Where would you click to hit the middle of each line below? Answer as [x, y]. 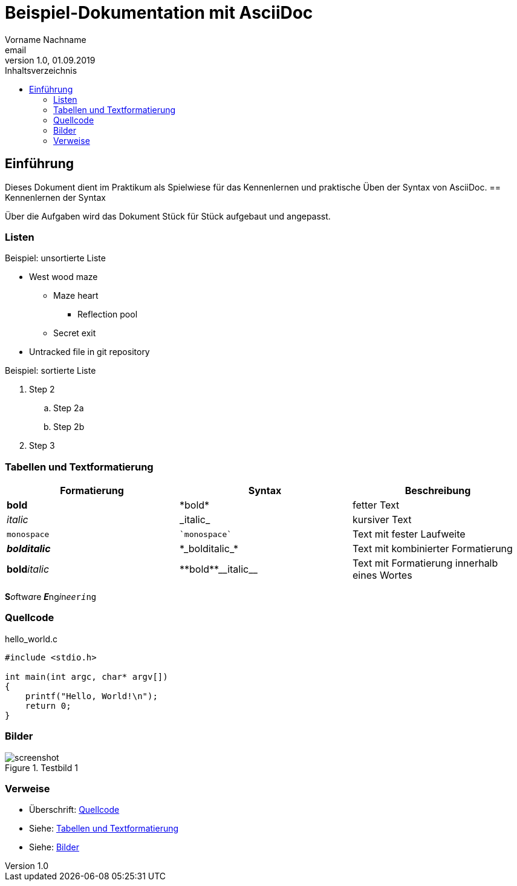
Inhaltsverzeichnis [41, 70]
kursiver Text [382, 520]
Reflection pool [108, 314]
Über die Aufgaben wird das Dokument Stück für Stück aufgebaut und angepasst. [168, 216]
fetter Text [376, 505]
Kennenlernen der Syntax [55, 197]
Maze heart [76, 296]
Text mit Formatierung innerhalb [425, 563]
